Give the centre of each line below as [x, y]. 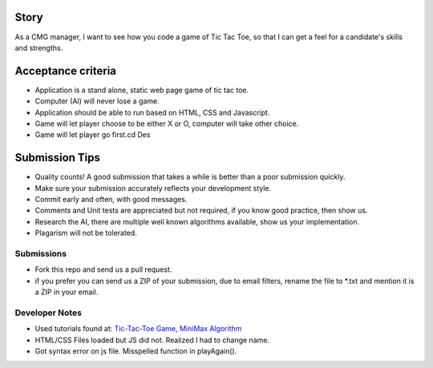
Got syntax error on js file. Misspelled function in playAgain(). [136, 351]
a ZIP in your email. [67, 292]
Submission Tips [57, 158]
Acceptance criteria [65, 71]
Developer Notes [48, 313]
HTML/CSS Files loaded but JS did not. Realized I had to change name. [152, 340]
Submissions [41, 254]
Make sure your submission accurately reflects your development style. [153, 188]
